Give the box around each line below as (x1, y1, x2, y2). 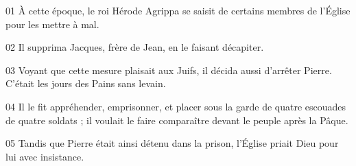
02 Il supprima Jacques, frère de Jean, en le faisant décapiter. (5, 40, 264, 54)
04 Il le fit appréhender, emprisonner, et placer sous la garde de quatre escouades (5, 99, 346, 113)
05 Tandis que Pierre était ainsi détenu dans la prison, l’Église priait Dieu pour (5, 136, 339, 150)
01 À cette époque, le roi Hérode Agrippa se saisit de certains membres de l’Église (5, 3, 351, 17)
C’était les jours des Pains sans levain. (5, 76, 166, 91)
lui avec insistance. (5, 149, 84, 163)
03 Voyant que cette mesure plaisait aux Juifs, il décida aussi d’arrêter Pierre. (5, 62, 332, 77)
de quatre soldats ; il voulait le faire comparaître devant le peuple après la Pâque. (5, 112, 348, 127)
